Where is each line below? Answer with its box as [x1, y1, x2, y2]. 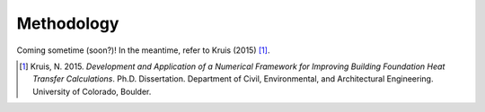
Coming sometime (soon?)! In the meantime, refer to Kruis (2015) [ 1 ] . [16, 45, 270, 56]
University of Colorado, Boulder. [32, 86, 152, 97]
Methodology [16, 13, 119, 33]
